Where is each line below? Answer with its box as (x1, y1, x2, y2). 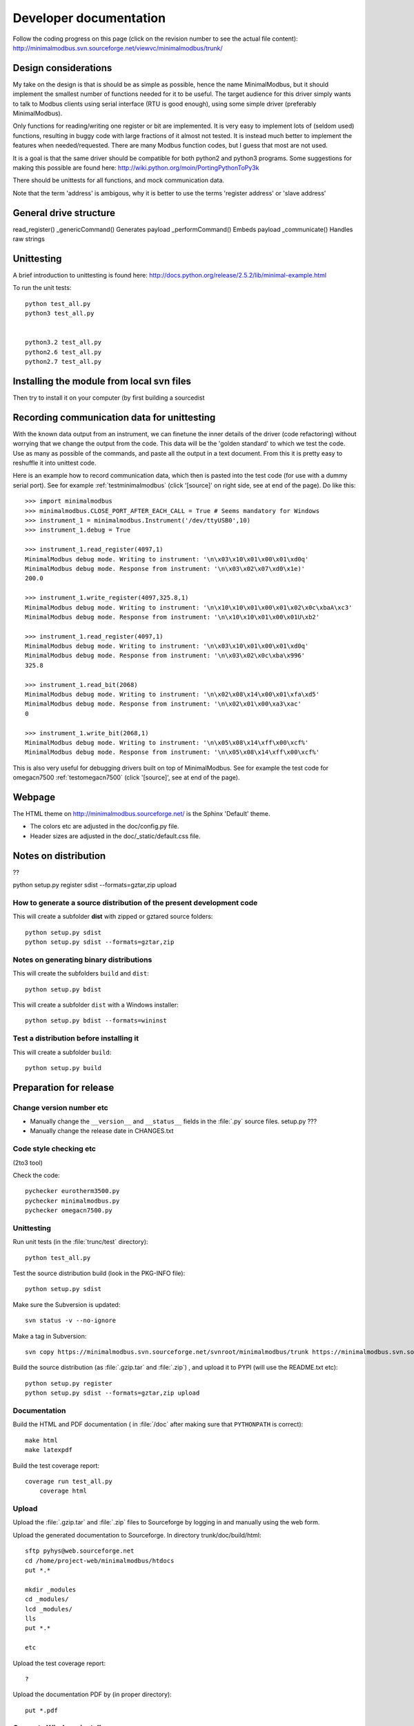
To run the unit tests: (12, 284, 72, 292)
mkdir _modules (25, 1585, 77, 1593)
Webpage (12, 791, 55, 803)
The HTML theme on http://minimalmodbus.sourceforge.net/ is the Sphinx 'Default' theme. (12, 810, 270, 818)
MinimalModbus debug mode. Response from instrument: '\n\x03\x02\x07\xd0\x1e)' (25, 565, 306, 572)
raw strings (12, 235, 45, 243)
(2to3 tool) (12, 1158, 43, 1167)
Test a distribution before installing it (12, 1034, 139, 1043)
